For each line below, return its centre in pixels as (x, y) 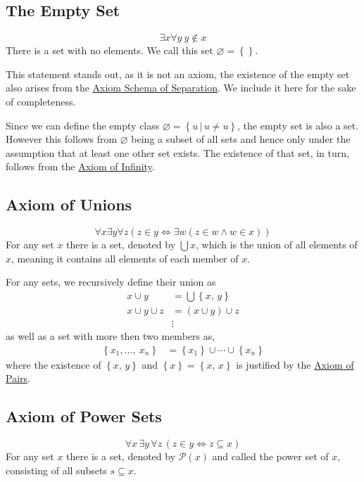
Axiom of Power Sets (84, 416)
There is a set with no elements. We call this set (109, 50)
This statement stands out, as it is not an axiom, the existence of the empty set (178, 74)
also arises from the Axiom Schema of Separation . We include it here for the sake (181, 88)
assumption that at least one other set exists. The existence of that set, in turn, (177, 152)
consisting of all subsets (56, 470)
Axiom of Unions (69, 204)
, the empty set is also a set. (298, 125)
